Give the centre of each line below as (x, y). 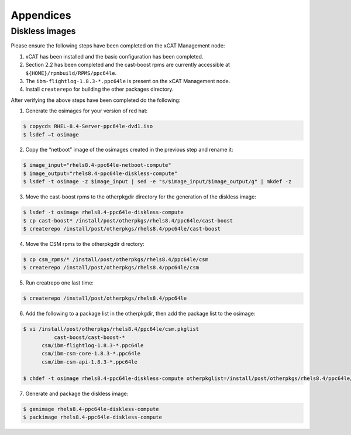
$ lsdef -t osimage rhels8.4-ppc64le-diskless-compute (103, 213)
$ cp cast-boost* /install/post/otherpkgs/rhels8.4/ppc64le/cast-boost (128, 220)
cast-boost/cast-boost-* (89, 337)
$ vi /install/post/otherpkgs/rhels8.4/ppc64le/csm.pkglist (111, 329)
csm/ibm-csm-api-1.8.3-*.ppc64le (90, 362)
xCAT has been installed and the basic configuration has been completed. (114, 56)
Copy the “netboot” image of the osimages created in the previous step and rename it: (129, 150)
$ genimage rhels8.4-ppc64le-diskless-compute (91, 409)
